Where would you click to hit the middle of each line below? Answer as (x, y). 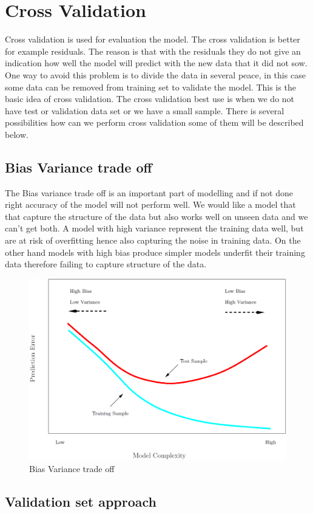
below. (17, 134)
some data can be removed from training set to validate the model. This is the (150, 87)
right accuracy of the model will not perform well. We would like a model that (150, 204)
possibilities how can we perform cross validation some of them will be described (154, 122)
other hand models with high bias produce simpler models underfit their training (155, 252)
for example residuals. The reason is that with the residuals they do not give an (153, 51)
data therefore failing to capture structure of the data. (106, 264)
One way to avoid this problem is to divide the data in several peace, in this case (155, 74)
